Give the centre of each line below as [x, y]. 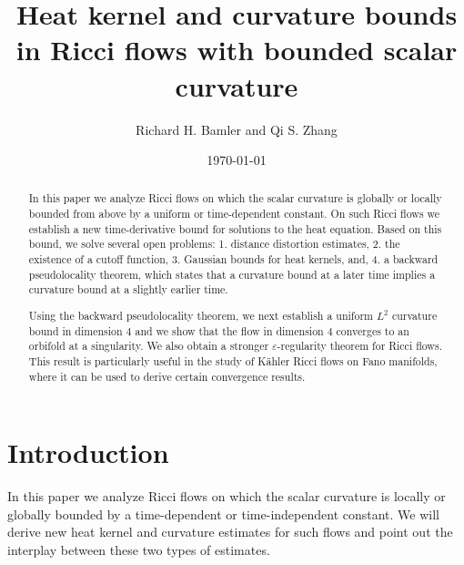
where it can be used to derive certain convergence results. [167, 376]
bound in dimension [76, 330]
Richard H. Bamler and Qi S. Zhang [237, 129]
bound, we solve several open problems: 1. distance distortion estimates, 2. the [214, 244]
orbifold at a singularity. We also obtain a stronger [149, 346]
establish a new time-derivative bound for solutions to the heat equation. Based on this [235, 228]
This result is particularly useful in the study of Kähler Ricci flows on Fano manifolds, [233, 360]
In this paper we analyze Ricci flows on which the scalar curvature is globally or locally [235, 198]
